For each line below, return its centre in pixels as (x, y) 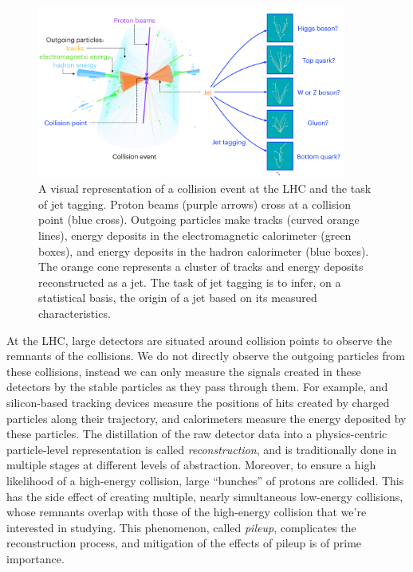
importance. (35, 558)
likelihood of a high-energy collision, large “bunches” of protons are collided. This (205, 480)
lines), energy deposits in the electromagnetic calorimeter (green (195, 235)
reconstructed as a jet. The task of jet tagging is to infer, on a (190, 282)
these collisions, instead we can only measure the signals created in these (184, 371)
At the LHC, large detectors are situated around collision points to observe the (199, 340)
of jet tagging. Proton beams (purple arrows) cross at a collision (195, 204)
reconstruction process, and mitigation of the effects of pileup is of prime (184, 543)
